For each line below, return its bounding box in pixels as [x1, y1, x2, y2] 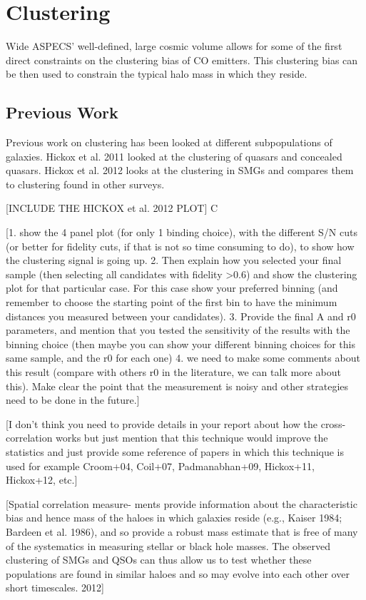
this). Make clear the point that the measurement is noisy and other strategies [6, 378, 349, 393]
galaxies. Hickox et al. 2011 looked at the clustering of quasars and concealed [6, 148, 342, 163]
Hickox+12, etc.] [6, 472, 78, 487]
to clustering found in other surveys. [6, 176, 165, 191]
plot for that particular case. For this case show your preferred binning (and [6, 280, 338, 295]
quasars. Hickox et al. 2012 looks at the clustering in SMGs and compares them [6, 163, 354, 178]
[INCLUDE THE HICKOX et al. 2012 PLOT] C [6, 200, 218, 215]
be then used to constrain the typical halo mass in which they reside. [6, 66, 307, 81]
